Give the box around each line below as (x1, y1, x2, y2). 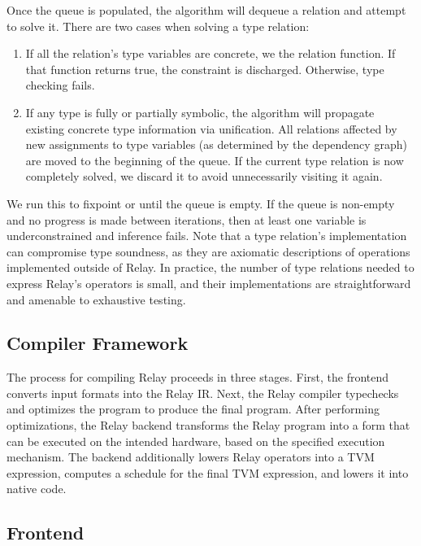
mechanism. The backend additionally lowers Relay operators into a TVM (7, 448, 375, 465)
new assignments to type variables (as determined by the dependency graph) (25, 136, 407, 153)
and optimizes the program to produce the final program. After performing (7, 400, 380, 417)
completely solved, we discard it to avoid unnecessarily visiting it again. (25, 168, 383, 185)
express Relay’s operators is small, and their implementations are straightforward (7, 274, 411, 291)
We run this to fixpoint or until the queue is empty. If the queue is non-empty (7, 194, 395, 212)
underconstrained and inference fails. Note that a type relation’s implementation (7, 227, 407, 244)
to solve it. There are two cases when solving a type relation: (7, 17, 310, 34)
